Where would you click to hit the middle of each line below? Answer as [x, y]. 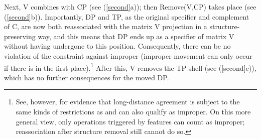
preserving [20, 36]
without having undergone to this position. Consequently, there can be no [117, 46]
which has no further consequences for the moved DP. [87, 77]
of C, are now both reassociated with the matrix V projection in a [106, 26]
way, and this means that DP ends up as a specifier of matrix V [136, 36]
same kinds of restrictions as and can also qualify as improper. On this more [133, 111]
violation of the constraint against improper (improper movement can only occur [128, 55]
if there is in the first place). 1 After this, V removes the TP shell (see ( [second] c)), [130, 67]
